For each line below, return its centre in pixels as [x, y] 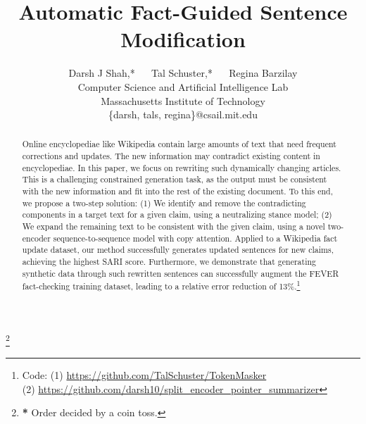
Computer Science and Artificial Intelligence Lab [183, 86]
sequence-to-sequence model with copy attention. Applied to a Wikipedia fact [195, 238]
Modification [183, 39]
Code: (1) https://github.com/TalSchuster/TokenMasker [144, 375]
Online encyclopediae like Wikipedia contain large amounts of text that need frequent [179, 144]
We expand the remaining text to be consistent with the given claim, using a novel [173, 226]
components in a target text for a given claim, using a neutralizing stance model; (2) [177, 214]
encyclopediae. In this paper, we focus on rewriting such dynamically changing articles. [182, 167]
